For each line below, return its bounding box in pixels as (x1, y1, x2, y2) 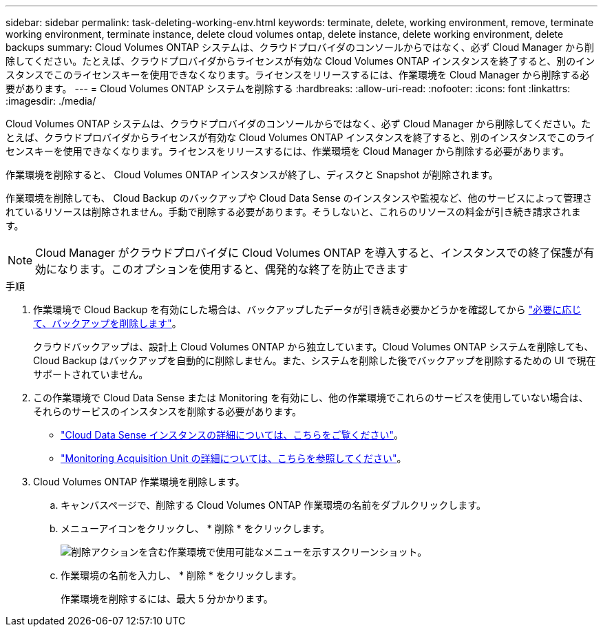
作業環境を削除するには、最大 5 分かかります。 (61, 593, 273, 604)
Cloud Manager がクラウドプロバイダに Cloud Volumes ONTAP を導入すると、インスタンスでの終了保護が (35, 246, 584, 260)
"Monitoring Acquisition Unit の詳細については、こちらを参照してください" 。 (61, 452, 407, 464)
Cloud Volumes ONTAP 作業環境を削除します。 (33, 476, 245, 487)
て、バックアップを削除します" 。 (33, 317, 182, 329)
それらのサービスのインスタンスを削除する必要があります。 (33, 405, 302, 417)
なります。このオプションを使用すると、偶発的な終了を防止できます (57, 262, 408, 276)
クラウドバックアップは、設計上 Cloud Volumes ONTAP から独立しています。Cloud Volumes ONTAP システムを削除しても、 (33, 341, 594, 352)
